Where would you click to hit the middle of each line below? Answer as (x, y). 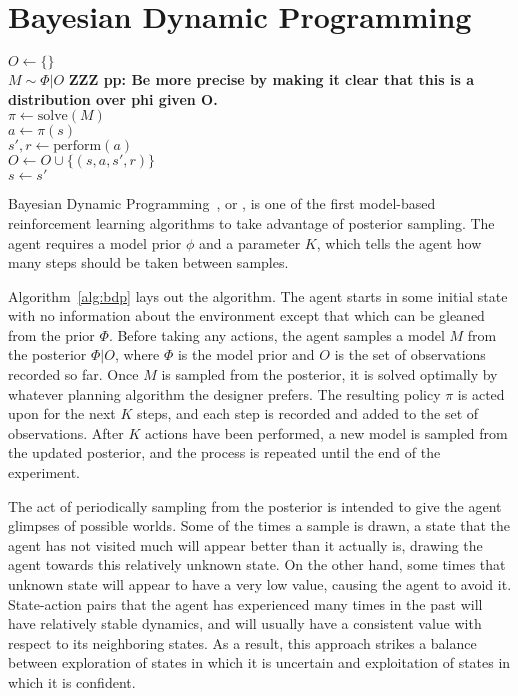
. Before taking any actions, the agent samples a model (276, 334)
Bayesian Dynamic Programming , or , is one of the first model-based (222, 203)
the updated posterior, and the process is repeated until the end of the (224, 452)
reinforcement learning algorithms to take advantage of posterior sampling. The (251, 222)
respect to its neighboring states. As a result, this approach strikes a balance (242, 642)
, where (137, 354)
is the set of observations (410, 354)
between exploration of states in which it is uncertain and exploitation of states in (259, 662)
